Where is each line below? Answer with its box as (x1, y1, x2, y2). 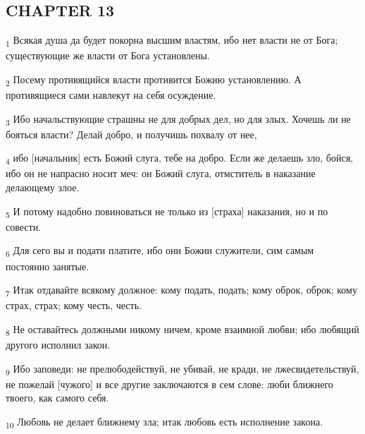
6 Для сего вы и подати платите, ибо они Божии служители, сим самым (6, 243, 314, 260)
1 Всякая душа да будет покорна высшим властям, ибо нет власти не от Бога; (6, 32, 338, 49)
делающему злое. (6, 180, 80, 195)
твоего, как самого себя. (6, 390, 109, 405)
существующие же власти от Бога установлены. (6, 48, 210, 63)
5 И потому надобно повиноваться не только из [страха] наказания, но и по (6, 203, 328, 220)
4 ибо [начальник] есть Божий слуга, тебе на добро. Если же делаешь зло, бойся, (6, 150, 353, 167)
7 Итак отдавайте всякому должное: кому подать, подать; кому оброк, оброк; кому (6, 282, 357, 299)
